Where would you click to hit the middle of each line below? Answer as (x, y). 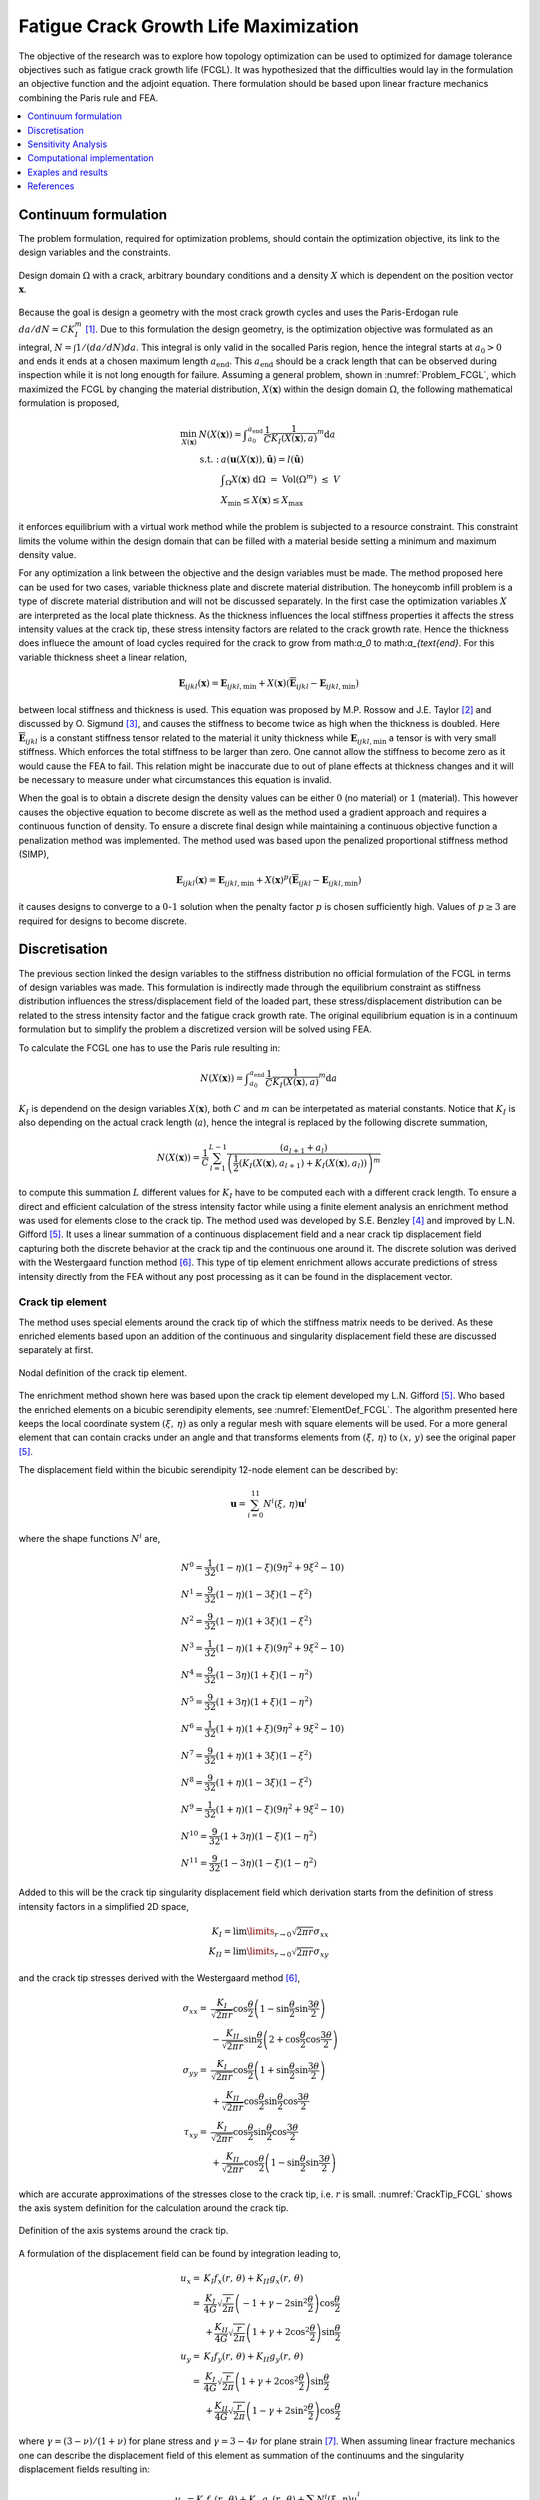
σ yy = (195, 2071)
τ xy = (195, 2133)
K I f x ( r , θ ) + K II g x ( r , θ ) (253, 2279)
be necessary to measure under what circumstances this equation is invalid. (175, 779)
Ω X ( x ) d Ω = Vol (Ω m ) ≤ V (283, 479)
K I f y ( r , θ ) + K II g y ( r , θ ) (253, 2358)
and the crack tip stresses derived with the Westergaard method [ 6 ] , (159, 1977)
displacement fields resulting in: (84, 2469)
